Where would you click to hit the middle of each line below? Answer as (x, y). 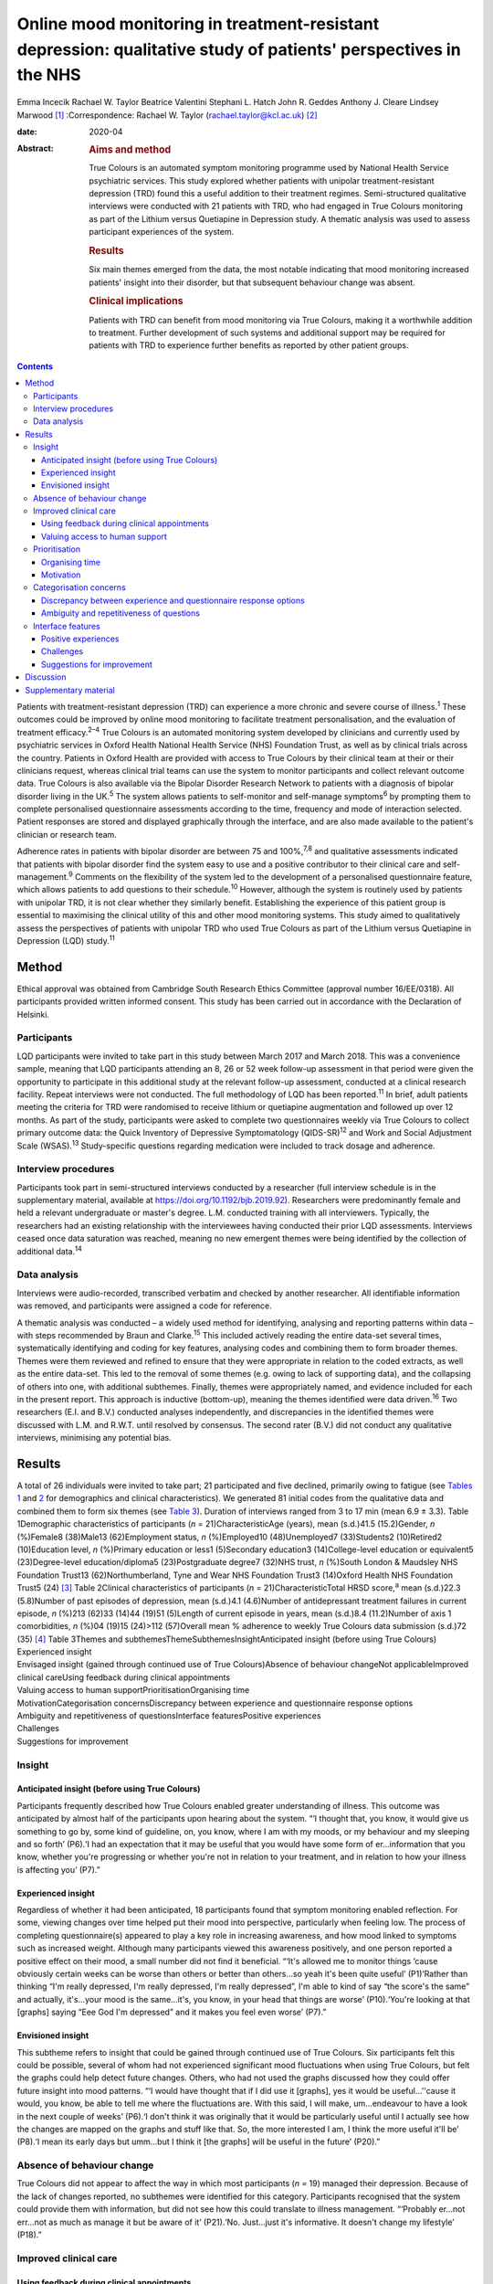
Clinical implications (136, 301)
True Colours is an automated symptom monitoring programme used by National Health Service (269, 168)
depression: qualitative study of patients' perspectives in (239, 49)
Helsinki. (33, 1014)
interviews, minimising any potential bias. (94, 1438)
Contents (35, 366)
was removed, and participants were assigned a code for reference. (145, 1306)
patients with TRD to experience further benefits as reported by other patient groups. (249, 345)
